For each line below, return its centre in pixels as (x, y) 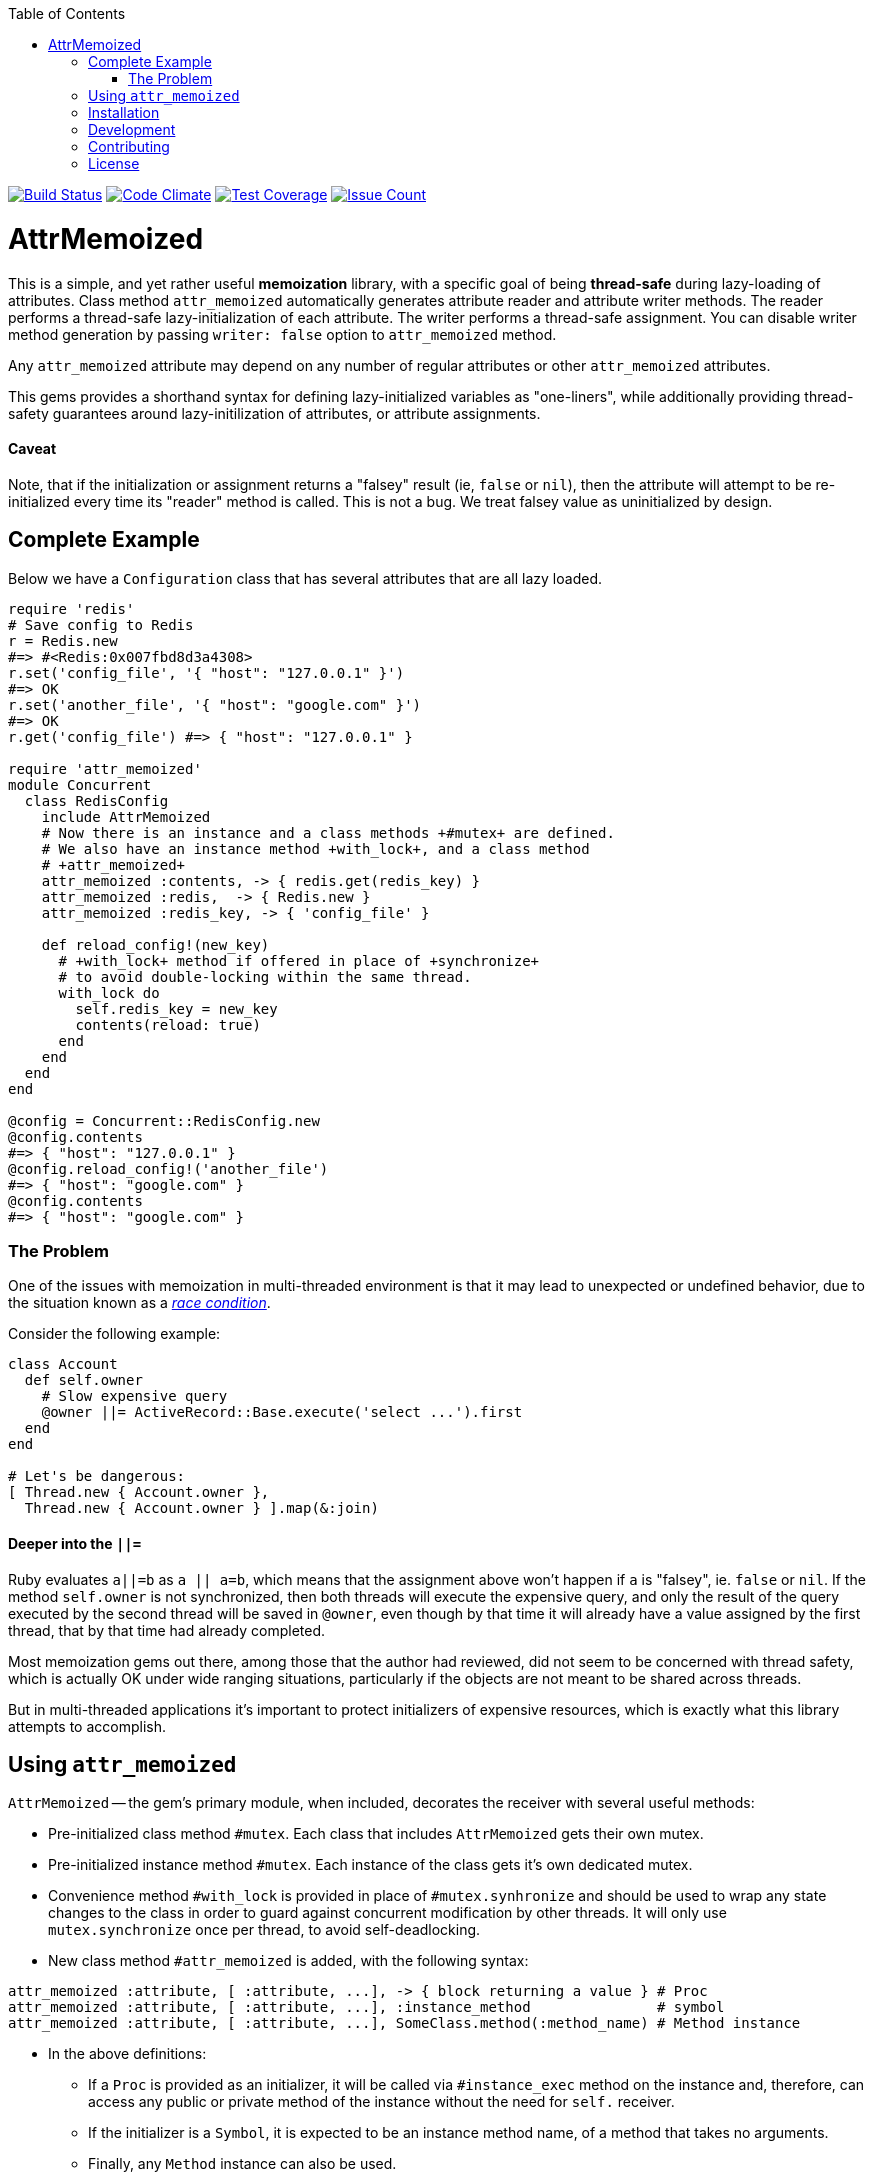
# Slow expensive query (134, 1396)
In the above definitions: (127, 2054)
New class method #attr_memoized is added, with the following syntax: (288, 1961)
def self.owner (83, 1380)
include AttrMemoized (126, 816)
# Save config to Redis (101, 624)
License (114, 163)
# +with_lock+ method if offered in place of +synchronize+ (299, 960)
